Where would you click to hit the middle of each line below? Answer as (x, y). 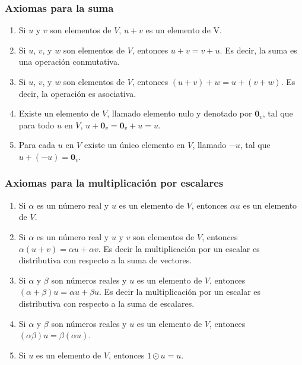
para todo (36, 125)
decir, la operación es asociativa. (77, 93)
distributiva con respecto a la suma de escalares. (107, 303)
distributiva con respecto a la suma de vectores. (105, 260)
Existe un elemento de (59, 113)
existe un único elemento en (134, 145)
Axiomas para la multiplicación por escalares (114, 183)
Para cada (37, 145)
